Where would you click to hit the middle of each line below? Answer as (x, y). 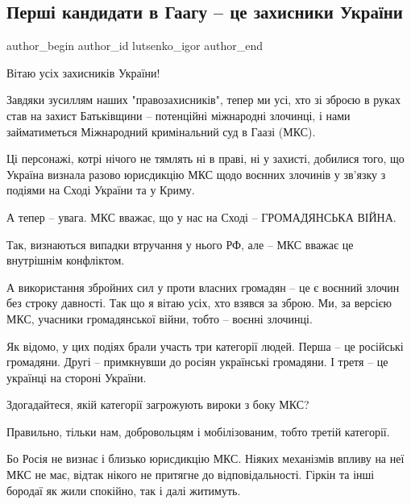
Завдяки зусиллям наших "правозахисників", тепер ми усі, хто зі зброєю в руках (203, 100)
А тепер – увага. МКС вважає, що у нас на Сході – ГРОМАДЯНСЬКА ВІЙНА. (201, 217)
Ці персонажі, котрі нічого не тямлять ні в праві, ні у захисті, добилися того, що (205, 158)
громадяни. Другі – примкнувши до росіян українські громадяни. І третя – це (197, 362)
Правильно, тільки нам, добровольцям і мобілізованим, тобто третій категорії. (198, 431)
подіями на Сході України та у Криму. (101, 190)
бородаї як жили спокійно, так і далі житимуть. (124, 490)
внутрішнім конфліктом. (66, 260)
